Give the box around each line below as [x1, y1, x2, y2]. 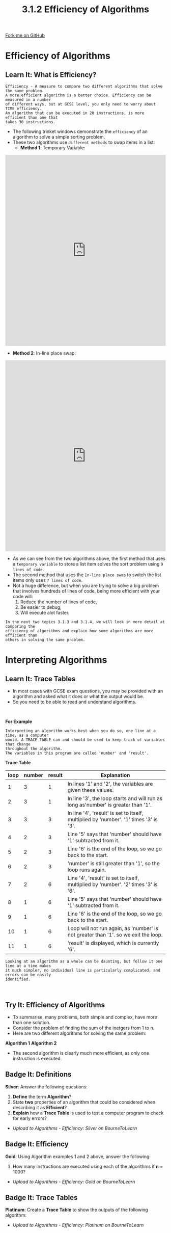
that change [5, 742, 31, 747]
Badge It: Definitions [5, 1070, 72, 1079]
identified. [5, 977, 31, 982]
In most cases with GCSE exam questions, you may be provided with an [12, 688, 163, 694]
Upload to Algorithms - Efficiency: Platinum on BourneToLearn [12, 1222, 144, 1228]
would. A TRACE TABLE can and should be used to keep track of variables [5, 737, 165, 742]
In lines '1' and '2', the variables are [67, 781, 153, 788]
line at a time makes [5, 963, 51, 969]
